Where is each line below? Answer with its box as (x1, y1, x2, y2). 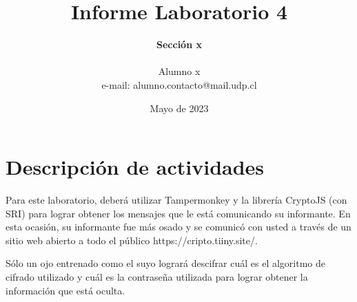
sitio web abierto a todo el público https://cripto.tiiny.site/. (6, 233, 258, 247)
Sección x (156, 37, 202, 52)
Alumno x (158, 64, 201, 78)
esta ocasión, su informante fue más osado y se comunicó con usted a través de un (6, 219, 351, 234)
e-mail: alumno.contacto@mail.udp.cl (101, 77, 257, 91)
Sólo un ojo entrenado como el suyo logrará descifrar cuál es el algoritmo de (6, 256, 326, 270)
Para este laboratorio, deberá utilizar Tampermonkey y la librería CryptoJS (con (6, 193, 347, 207)
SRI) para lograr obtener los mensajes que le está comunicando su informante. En (6, 206, 351, 220)
